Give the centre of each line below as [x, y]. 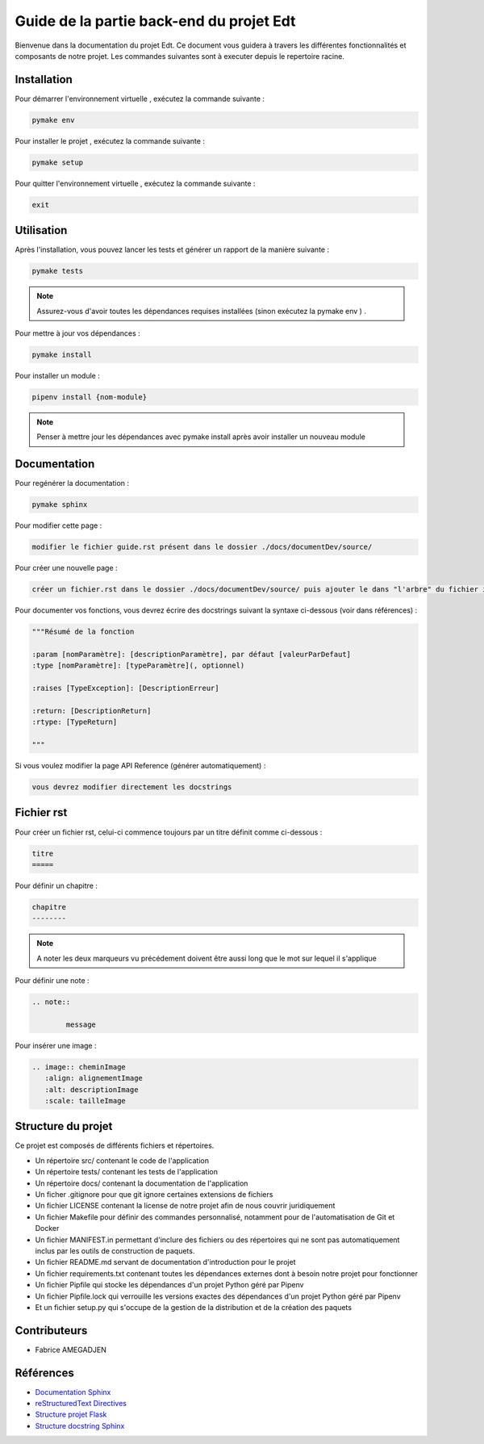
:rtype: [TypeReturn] [75, 722]
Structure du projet [64, 1126]
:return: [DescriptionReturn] [92, 711]
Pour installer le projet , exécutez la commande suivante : [110, 140]
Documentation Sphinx [73, 1392]
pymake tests [58, 271]
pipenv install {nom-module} [90, 397]
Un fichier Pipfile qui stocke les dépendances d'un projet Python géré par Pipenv [169, 1285]
